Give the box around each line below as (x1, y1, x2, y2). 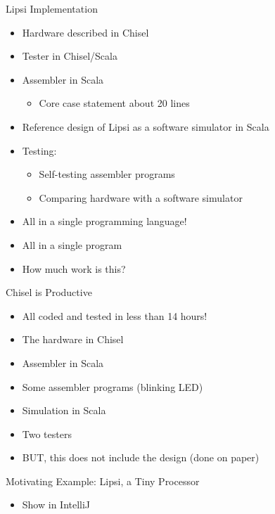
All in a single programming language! (22, 214, 187, 229)
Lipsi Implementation (6, 1, 98, 15)
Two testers (22, 426, 72, 441)
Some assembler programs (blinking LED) (22, 379, 203, 394)
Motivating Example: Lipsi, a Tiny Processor (6, 473, 200, 488)
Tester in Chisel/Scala (22, 49, 117, 63)
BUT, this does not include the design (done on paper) (22, 450, 260, 465)
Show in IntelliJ (22, 497, 91, 512)
